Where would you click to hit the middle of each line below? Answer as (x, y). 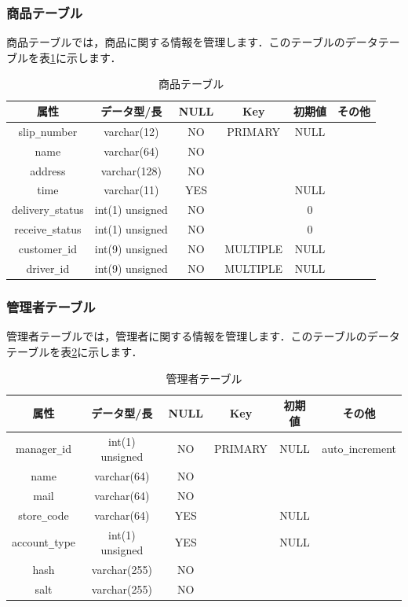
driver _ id (48, 268)
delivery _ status (48, 210)
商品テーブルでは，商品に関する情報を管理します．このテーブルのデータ (192, 42)
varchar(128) (131, 170)
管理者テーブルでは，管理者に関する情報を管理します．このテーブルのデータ (203, 336)
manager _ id (44, 449)
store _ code (44, 515)
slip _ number (48, 131)
